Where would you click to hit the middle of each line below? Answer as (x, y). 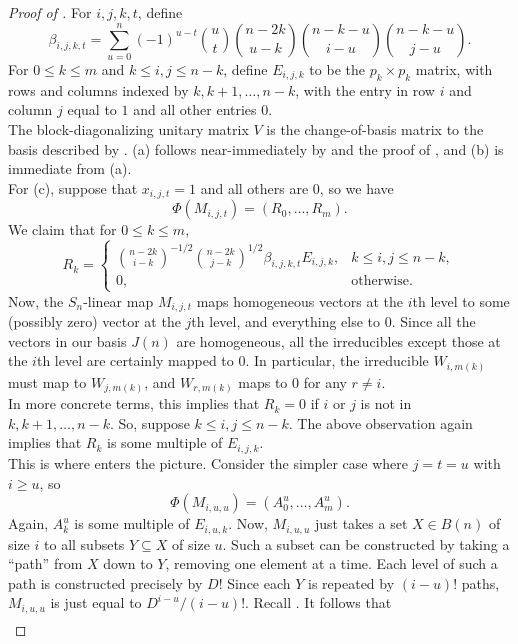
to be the (337, 68)
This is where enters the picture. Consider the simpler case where (208, 462)
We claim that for (62, 229)
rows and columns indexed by (98, 89)
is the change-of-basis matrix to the (375, 128)
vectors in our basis (67, 340)
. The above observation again (380, 422)
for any (325, 381)
